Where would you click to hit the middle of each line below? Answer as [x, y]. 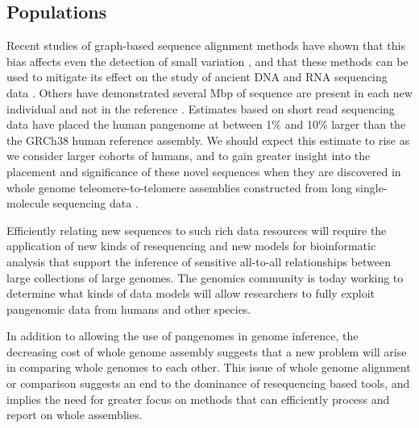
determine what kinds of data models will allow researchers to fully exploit [191, 293]
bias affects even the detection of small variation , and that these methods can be [207, 61]
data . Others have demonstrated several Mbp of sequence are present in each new [209, 92]
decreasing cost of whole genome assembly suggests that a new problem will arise [207, 351]
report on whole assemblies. [75, 415]
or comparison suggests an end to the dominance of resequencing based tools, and [208, 383]
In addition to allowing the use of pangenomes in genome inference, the [183, 336]
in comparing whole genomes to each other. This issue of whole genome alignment [209, 367]
